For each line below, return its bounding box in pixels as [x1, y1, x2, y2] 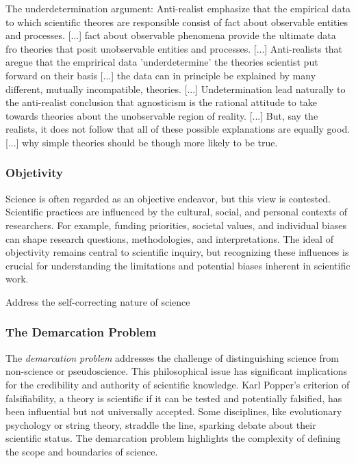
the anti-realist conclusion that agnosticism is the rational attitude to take [5, 95, 318, 109]
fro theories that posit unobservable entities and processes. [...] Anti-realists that [5, 41, 343, 55]
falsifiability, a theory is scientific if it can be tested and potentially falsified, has [5, 391, 342, 405]
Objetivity [5, 164, 63, 181]
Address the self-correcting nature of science [5, 294, 190, 308]
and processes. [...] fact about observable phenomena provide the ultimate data [5, 28, 336, 42]
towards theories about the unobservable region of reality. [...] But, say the [5, 108, 318, 122]
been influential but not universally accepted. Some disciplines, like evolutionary [5, 404, 342, 419]
